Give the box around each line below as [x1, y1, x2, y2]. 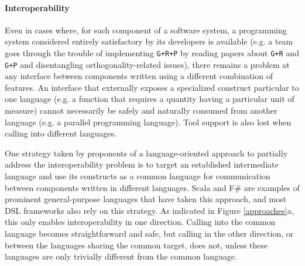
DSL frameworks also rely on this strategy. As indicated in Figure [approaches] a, [5, 204, 294, 216]
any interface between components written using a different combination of [5, 70, 273, 82]
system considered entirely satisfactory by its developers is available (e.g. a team [5, 35, 293, 47]
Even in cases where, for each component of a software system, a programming [5, 23, 287, 36]
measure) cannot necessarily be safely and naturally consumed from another [5, 104, 277, 117]
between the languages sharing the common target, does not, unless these [5, 238, 268, 251]
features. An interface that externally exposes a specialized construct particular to [5, 81, 299, 93]
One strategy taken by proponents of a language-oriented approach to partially [5, 146, 288, 159]
